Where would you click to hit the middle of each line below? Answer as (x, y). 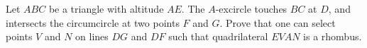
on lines (92, 36)
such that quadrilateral (218, 36)
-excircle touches (251, 8)
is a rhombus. (333, 36)
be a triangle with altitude (106, 8)
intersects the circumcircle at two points (93, 22)
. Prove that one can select (278, 22)
